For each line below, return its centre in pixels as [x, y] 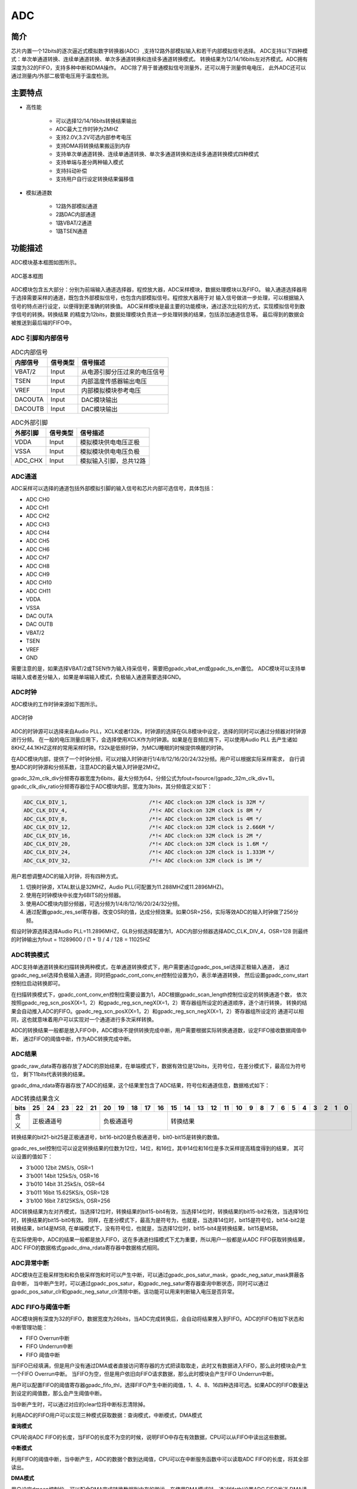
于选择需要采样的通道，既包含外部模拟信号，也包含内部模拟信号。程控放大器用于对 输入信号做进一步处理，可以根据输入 [158, 298]
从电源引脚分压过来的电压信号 [123, 372]
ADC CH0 [38, 499]
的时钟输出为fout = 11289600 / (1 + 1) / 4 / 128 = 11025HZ [81, 940]
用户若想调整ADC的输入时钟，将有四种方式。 [66, 876]
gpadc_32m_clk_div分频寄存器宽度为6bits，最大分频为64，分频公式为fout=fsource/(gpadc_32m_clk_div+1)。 [144, 778]
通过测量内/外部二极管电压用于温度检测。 [62, 76]
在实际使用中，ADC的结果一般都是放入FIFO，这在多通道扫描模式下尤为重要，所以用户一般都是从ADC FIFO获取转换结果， [159, 1239]
